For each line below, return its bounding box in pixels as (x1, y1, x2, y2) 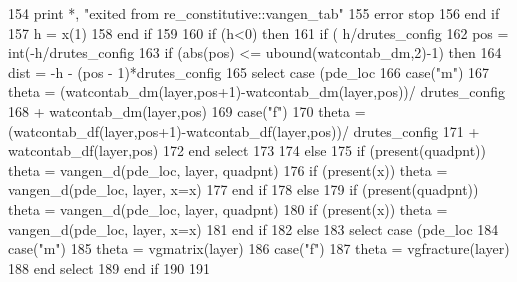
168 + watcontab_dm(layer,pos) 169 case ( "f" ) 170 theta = (8, 100, 366, 121)
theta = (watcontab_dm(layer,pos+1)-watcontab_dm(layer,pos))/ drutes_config (8, 81, 505, 102)
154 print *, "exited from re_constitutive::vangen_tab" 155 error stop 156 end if (8, 3, 500, 23)
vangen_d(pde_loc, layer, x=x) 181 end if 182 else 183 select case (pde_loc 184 (8, 218, 499, 239)
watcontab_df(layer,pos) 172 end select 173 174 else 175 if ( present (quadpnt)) (8, 140, 486, 161)
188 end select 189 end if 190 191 (8, 257, 210, 278)
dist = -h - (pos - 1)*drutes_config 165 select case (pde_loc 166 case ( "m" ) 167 (8, 61, 490, 82)
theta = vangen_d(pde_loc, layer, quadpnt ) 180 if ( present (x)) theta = (8, 198, 448, 219)
